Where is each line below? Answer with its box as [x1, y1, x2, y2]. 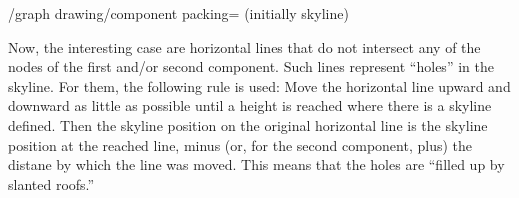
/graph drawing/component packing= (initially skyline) [8, 3, 349, 23]
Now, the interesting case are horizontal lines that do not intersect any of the [8, 36, 481, 57]
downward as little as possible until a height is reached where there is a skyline [8, 95, 492, 116]
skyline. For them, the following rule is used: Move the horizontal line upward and [8, 75, 511, 96]
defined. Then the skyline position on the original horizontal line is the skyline [8, 114, 488, 135]
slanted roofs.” [8, 173, 95, 194]
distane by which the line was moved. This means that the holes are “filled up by [8, 154, 505, 175]
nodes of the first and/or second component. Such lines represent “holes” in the [8, 56, 494, 77]
